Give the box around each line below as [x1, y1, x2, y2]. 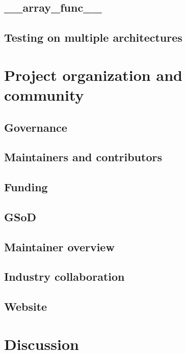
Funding [4, 179, 48, 195]
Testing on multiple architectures [4, 29, 182, 45]
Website [4, 299, 47, 314]
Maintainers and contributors [4, 149, 162, 165]
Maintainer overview [4, 239, 115, 254]
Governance [4, 119, 67, 135]
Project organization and [4, 64, 182, 85]
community [4, 84, 84, 105]
